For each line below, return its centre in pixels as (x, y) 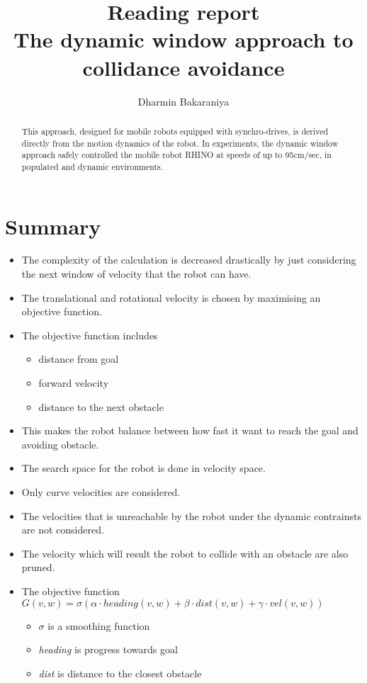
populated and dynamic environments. (92, 166)
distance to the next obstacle (101, 406)
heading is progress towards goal (108, 649)
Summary (53, 226)
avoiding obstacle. (60, 444)
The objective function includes (90, 335)
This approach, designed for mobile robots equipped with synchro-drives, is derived (175, 131)
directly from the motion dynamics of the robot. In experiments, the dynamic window (180, 143)
